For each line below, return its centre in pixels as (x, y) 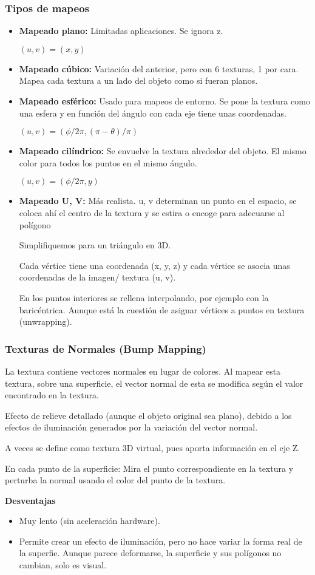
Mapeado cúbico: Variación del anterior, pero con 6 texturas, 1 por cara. (159, 68)
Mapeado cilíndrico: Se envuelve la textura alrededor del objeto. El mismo (163, 151)
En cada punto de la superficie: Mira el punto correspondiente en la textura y (149, 468)
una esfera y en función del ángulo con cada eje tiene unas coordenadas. (153, 113)
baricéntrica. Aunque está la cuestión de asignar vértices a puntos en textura (162, 309)
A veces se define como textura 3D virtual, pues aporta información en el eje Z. (153, 447)
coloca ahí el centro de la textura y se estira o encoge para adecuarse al (152, 212)
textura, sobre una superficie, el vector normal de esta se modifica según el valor (154, 383)
